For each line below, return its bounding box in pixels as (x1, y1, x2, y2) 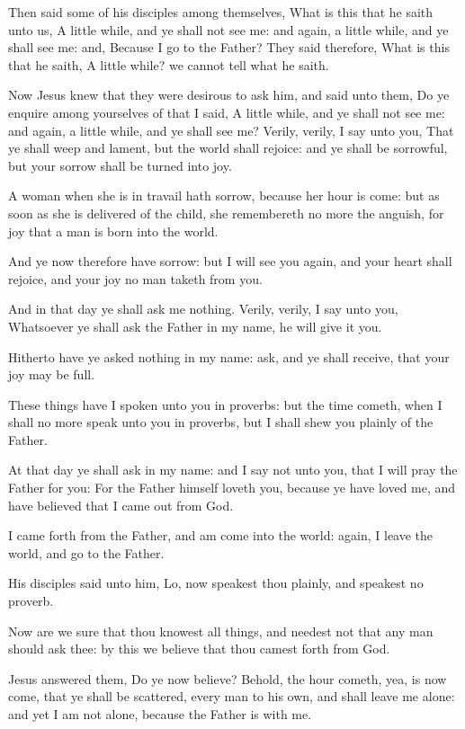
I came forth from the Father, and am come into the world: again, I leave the (8, 526, 434, 545)
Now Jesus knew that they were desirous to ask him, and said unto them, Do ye (8, 85, 450, 104)
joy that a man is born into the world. (8, 221, 219, 240)
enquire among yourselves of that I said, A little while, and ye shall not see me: (8, 102, 445, 121)
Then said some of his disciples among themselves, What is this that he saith (8, 3, 434, 21)
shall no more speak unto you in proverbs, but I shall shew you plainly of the (8, 413, 434, 431)
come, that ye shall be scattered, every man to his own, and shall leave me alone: (8, 687, 455, 706)
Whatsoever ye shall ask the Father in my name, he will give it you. (8, 316, 382, 335)
